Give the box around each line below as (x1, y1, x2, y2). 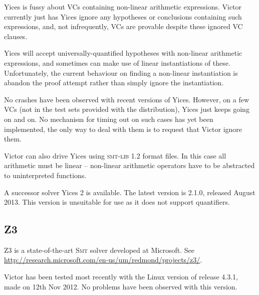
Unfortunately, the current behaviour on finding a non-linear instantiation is (4, 67, 238, 78)
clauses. (4, 31, 28, 41)
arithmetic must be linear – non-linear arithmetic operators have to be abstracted (4, 160, 255, 171)
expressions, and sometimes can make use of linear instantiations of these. (4, 57, 230, 68)
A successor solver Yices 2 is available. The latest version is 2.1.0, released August (4, 187, 255, 197)
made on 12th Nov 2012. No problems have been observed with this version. (4, 281, 237, 291)
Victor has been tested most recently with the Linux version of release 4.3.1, (4, 271, 238, 282)
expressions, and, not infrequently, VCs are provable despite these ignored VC (4, 21, 243, 32)
